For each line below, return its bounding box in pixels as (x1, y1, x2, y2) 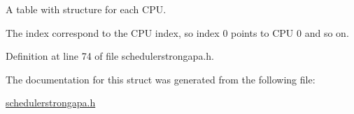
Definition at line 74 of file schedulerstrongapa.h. (6, 49, 214, 63)
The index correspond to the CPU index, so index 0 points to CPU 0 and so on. (6, 25, 349, 40)
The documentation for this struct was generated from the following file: (6, 72, 316, 86)
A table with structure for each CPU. (6, 2, 167, 16)
